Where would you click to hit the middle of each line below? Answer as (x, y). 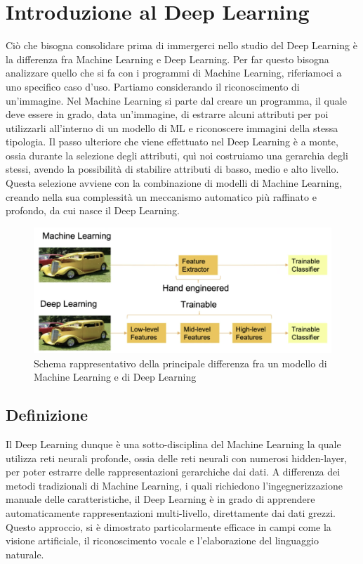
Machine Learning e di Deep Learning (115, 377)
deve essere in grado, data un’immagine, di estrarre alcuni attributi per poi (167, 114)
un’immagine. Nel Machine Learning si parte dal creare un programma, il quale (176, 100)
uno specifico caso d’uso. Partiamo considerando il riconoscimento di (153, 86)
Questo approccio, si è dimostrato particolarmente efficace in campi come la (169, 526)
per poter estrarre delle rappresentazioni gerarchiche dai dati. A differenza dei (173, 472)
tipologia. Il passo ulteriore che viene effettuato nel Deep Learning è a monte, (172, 142)
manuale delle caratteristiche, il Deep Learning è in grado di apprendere (160, 499)
